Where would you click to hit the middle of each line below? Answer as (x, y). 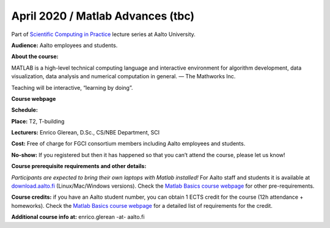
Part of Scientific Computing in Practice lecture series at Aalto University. (103, 34)
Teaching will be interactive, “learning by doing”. (72, 87)
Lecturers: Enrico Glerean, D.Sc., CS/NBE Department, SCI (86, 133)
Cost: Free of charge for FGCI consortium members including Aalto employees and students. (128, 144)
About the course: (35, 57)
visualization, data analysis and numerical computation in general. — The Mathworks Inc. (123, 76)
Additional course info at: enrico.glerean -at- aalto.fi (78, 217)
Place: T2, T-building (38, 121)
